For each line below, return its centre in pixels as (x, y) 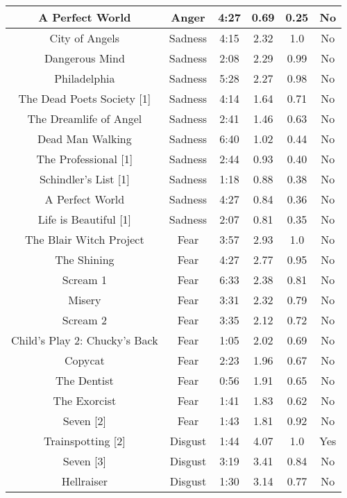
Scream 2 (84, 320)
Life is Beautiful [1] (85, 219)
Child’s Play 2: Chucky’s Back (85, 340)
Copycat (84, 360)
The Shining (85, 259)
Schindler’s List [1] (84, 179)
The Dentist (84, 380)
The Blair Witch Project (85, 239)
